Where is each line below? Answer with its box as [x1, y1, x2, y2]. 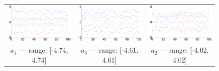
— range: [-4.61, [89, 45, 138, 55]
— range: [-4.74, [19, 45, 68, 55]
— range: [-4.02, [160, 45, 209, 55]
